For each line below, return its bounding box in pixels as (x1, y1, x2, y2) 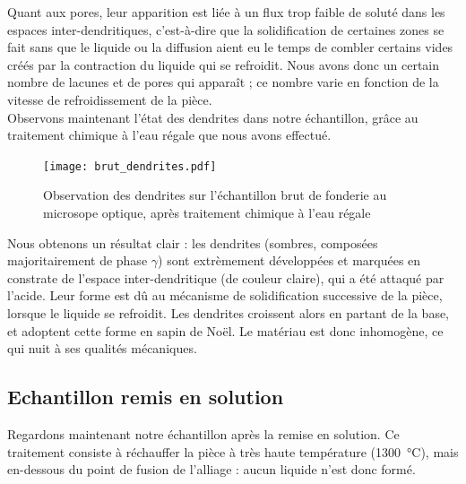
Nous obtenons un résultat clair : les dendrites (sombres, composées (7, 233, 378, 252)
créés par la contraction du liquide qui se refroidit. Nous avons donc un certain (7, 55, 440, 73)
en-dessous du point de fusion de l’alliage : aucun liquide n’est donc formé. (7, 460, 416, 479)
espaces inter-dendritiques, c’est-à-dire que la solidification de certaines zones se (7, 20, 444, 39)
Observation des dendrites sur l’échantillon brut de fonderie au (43, 186, 387, 204)
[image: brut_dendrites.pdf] (43, 160, 217, 173)
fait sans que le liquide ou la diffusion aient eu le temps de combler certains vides (7, 38, 453, 56)
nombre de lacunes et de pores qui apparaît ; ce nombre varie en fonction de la (7, 73, 439, 91)
